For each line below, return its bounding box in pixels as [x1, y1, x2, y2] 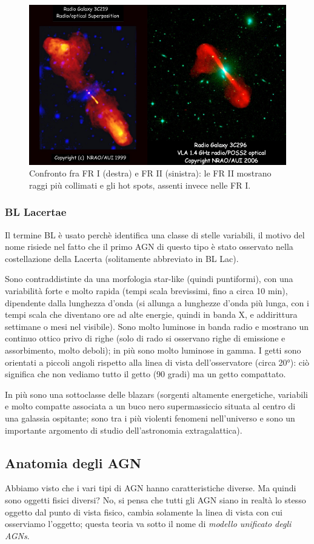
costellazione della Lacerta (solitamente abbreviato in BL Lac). [5, 252, 239, 264]
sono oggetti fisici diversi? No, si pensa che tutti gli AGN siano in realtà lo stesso [5, 493, 306, 506]
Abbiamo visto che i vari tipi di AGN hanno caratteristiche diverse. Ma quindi [5, 482, 296, 494]
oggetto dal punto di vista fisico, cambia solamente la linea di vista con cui [5, 505, 283, 518]
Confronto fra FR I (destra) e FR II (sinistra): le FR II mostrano [29, 167, 272, 180]
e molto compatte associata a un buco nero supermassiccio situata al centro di [5, 400, 296, 412]
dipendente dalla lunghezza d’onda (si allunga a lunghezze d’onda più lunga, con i [5, 296, 309, 309]
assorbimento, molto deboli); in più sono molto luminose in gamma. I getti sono [5, 344, 301, 357]
